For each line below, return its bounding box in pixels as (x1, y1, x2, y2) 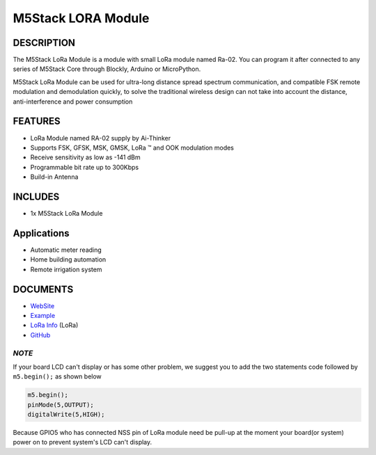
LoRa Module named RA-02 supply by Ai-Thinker (30, 134, 171, 142)
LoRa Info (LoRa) (30, 321, 79, 330)
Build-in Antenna (30, 173, 79, 181)
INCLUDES (13, 191, 60, 202)
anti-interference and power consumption (13, 97, 133, 106)
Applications (13, 227, 70, 239)
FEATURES (13, 115, 61, 127)
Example (30, 311, 56, 319)
